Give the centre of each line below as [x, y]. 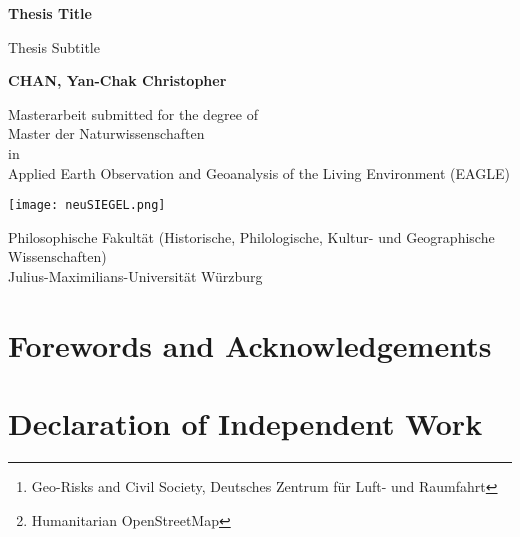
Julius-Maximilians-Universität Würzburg [135, 276]
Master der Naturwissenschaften [106, 133]
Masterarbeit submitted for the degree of [133, 113]
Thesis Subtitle [54, 46]
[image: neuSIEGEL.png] [87, 205]
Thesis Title [50, 13]
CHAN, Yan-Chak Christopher [117, 80]
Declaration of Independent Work [245, 423]
